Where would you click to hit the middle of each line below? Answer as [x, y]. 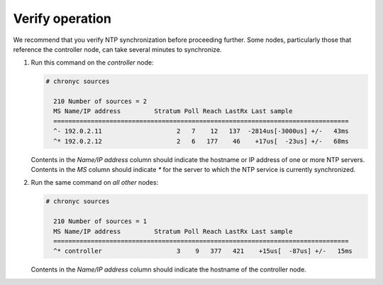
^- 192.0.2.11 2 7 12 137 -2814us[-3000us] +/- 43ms [201, 131]
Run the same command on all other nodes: [95, 183]
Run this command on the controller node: [92, 63]
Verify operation [62, 18]
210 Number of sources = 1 [100, 221]
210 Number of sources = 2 [100, 102]
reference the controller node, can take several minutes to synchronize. [118, 49]
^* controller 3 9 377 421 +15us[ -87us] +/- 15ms [203, 251]
